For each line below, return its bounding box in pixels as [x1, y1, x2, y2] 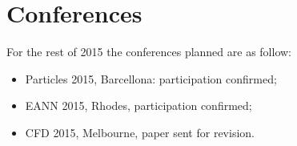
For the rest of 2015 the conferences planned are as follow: [6, 43, 292, 60]
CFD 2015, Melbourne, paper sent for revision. [25, 124, 255, 140]
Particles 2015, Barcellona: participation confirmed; [25, 70, 277, 87]
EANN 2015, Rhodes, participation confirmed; [25, 97, 252, 114]
